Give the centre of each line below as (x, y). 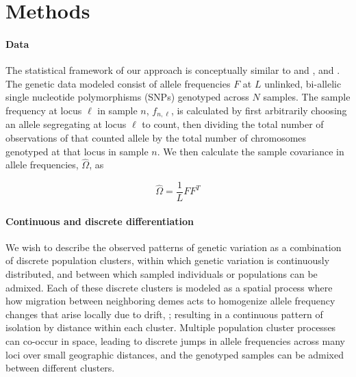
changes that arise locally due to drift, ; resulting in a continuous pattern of (164, 314)
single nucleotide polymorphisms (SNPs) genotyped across (127, 97)
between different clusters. (60, 368)
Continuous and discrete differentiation (100, 221)
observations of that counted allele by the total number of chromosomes (156, 138)
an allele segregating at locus (66, 124)
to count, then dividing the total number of (233, 124)
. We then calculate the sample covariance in (251, 151)
